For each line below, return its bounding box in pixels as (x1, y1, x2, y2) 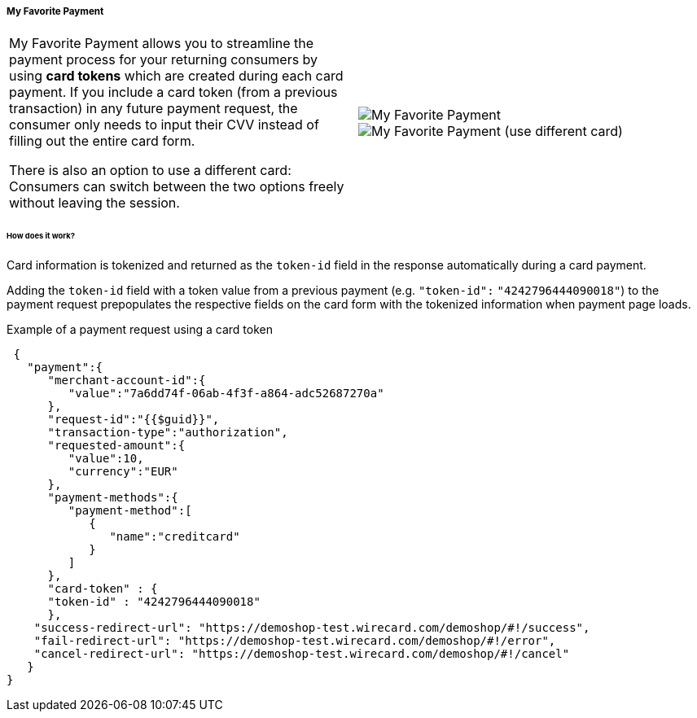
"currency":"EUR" (68, 465, 178, 479)
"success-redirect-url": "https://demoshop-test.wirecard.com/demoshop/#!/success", (33, 621, 590, 635)
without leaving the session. (9, 195, 180, 212)
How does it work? (7, 231, 75, 241)
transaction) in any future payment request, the (9, 100, 298, 117)
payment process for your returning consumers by (9, 51, 318, 68)
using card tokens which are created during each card (9, 68, 344, 85)
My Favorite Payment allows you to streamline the (9, 35, 314, 52)
